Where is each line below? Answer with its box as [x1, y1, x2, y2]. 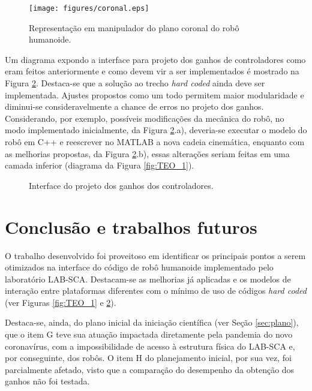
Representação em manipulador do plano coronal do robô [29, 21, 239, 34]
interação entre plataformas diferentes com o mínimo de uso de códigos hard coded [5, 284, 307, 297]
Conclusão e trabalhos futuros [5, 214, 257, 239]
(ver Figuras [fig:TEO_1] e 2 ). [5, 296, 116, 308]
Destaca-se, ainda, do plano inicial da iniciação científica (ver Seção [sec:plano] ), [5, 316, 299, 329]
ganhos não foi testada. [5, 375, 90, 387]
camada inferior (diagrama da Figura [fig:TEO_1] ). [5, 159, 194, 172]
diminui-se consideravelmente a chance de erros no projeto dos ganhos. [5, 100, 264, 113]
